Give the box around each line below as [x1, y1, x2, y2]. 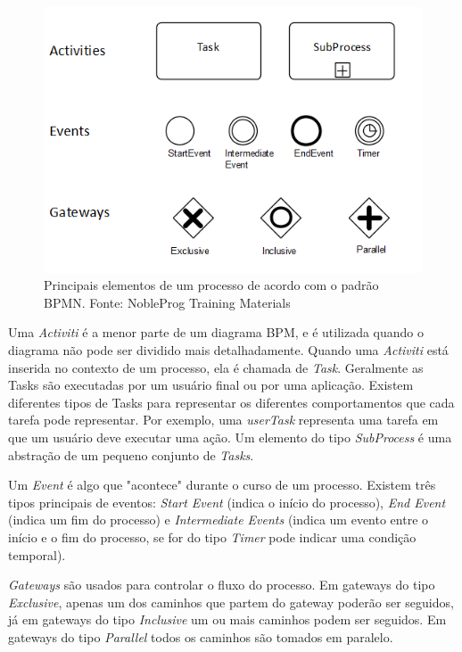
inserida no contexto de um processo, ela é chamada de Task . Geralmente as [8, 358, 424, 376]
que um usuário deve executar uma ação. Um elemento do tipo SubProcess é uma [8, 428, 452, 447]
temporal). [8, 545, 66, 564]
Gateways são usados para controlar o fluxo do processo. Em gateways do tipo [8, 575, 435, 594]
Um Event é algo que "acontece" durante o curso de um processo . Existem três [8, 475, 436, 494]
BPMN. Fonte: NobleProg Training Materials [44, 293, 291, 311]
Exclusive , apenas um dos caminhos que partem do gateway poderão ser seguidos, [8, 592, 454, 611]
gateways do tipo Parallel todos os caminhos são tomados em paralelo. [8, 627, 393, 646]
